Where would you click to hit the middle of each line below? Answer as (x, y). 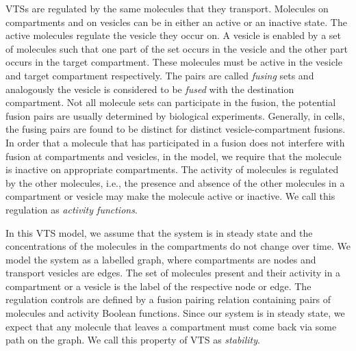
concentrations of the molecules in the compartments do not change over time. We (178, 246)
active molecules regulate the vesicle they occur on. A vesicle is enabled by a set (173, 35)
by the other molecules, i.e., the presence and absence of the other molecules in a (175, 182)
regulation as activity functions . (72, 209)
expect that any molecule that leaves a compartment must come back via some (171, 326)
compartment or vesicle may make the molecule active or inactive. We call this (170, 196)
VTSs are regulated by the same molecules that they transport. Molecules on (167, 8)
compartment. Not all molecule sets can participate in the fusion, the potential (171, 102)
